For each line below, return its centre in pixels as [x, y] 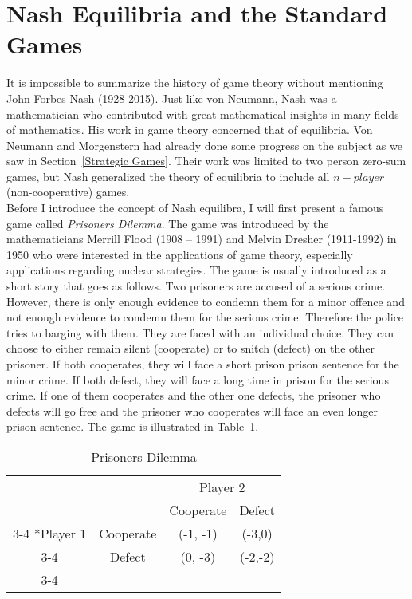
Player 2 [222, 487]
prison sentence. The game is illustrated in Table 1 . [133, 426]
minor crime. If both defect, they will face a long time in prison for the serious [198, 379]
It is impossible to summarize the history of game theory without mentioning [195, 83]
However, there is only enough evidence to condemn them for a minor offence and [206, 301]
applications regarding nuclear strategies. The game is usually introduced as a [196, 270]
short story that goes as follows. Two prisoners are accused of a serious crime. [196, 286]
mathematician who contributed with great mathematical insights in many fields [203, 114]
